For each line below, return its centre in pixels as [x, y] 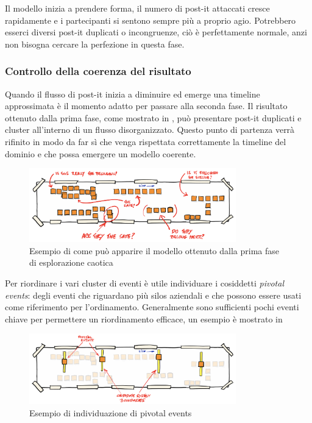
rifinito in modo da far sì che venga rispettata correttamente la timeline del [146, 141]
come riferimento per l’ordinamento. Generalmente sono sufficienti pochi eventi [152, 307]
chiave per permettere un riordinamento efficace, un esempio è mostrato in [144, 318]
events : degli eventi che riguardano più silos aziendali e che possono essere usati [153, 295]
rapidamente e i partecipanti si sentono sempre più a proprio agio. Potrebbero [151, 20]
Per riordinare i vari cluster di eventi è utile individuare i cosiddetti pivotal [144, 283]
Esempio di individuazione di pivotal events [111, 412]
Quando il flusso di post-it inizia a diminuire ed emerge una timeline [133, 94]
